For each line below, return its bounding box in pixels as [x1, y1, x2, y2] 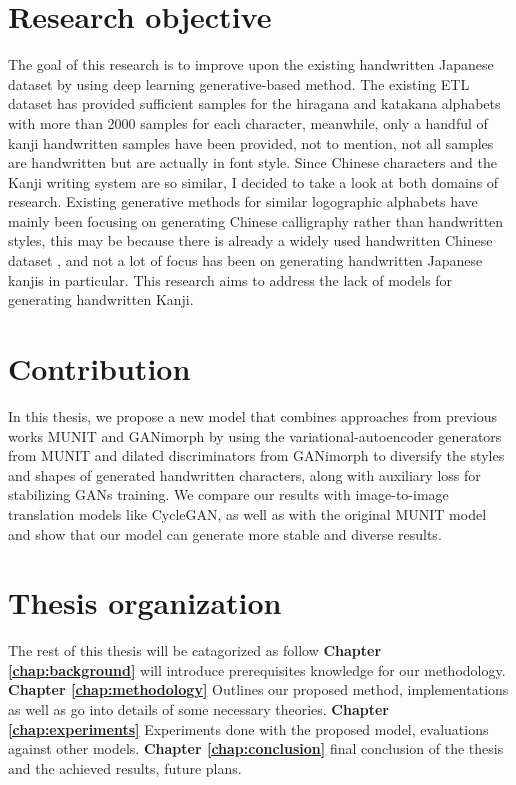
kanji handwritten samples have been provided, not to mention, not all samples [8, 132, 494, 153]
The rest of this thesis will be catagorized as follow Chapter [8, 640, 382, 661]
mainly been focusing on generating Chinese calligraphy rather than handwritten [8, 210, 504, 231]
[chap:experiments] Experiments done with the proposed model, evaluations [8, 718, 489, 739]
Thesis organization [8, 582, 282, 623]
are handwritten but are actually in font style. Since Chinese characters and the [8, 152, 497, 173]
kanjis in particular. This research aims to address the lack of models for [8, 269, 453, 290]
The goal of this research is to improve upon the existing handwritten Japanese [8, 54, 494, 75]
